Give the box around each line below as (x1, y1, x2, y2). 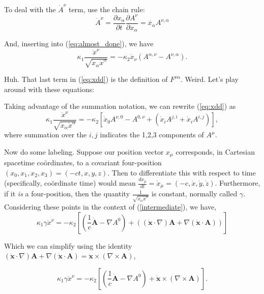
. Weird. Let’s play (181, 74, 239, 84)
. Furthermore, (215, 178, 260, 188)
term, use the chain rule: (68, 4, 145, 14)
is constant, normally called (151, 188, 238, 199)
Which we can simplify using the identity (4, 240, 132, 251)
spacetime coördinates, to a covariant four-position (4, 157, 162, 168)
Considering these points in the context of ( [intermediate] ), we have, (4, 201, 217, 212)
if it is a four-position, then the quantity (4, 188, 130, 199)
